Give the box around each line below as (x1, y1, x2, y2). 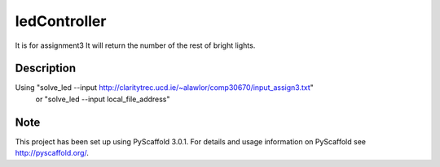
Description (15, 62, 77, 75)
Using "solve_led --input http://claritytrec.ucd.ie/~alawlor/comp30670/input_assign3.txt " (15, 83, 314, 92)
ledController (15, 12, 107, 30)
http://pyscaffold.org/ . (15, 148, 90, 158)
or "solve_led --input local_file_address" (35, 94, 170, 104)
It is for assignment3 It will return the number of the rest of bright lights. (15, 41, 256, 50)
